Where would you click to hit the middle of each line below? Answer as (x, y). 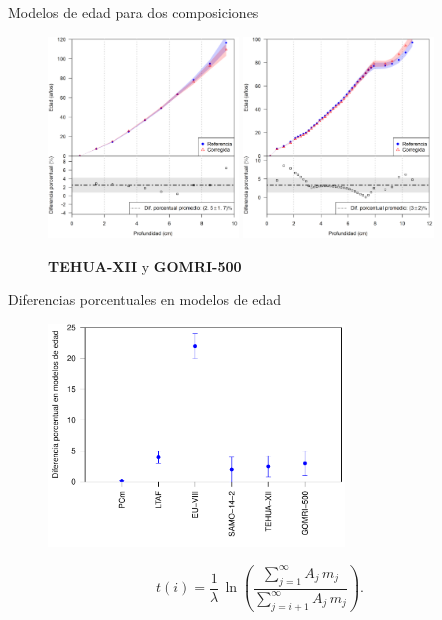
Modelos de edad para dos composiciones (133, 12)
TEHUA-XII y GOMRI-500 (145, 265)
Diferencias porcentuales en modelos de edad (145, 299)
